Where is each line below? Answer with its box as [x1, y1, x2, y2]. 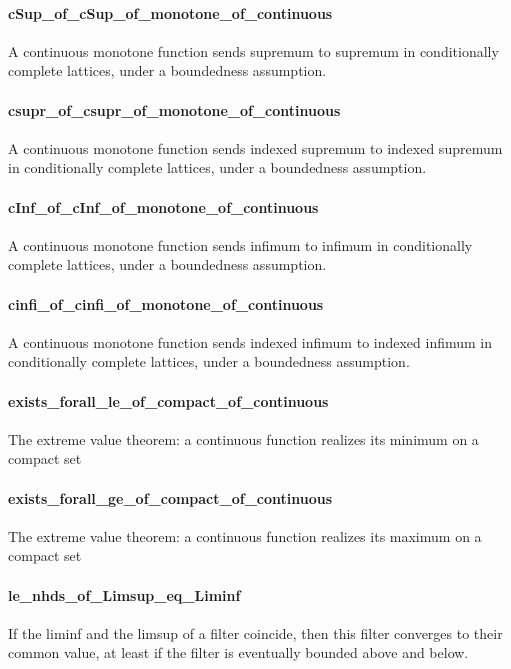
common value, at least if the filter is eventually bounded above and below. [8, 642, 469, 663]
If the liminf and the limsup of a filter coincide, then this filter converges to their [8, 622, 503, 643]
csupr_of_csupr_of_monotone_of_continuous [8, 99, 341, 120]
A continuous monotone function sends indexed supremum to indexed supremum [8, 137, 503, 158]
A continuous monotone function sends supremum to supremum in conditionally [8, 40, 499, 61]
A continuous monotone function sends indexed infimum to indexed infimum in [8, 331, 493, 352]
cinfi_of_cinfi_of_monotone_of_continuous [8, 293, 324, 314]
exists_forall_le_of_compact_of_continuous [8, 390, 329, 411]
